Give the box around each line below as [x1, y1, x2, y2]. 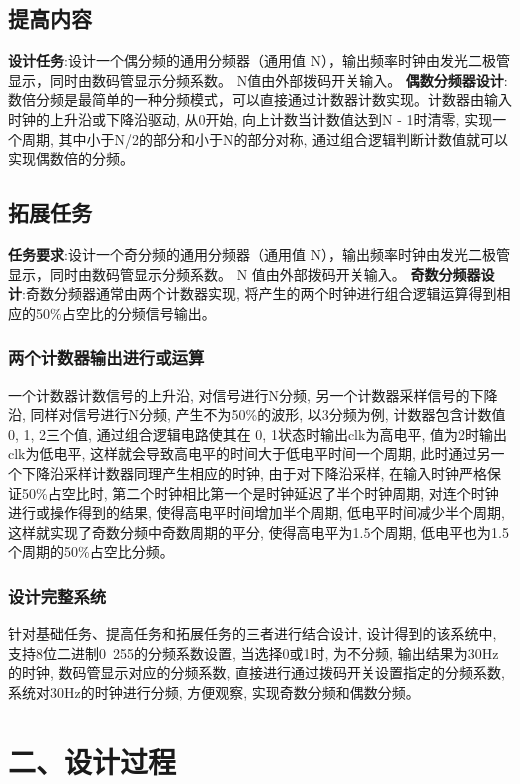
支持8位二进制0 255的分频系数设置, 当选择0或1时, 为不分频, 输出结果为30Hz [8, 642, 499, 663]
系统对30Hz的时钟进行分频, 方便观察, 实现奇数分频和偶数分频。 [8, 681, 420, 702]
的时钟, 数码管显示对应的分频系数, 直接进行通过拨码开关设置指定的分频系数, [8, 662, 505, 683]
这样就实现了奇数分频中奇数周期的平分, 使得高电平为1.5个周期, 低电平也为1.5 [8, 521, 509, 542]
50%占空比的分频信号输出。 [35, 302, 216, 323]
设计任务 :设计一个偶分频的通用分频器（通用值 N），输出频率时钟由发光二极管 [8, 50, 511, 71]
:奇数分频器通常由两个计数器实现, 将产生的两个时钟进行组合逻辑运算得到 [22, 283, 497, 304]
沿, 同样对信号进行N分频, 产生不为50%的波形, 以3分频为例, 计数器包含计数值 [8, 404, 506, 425]
